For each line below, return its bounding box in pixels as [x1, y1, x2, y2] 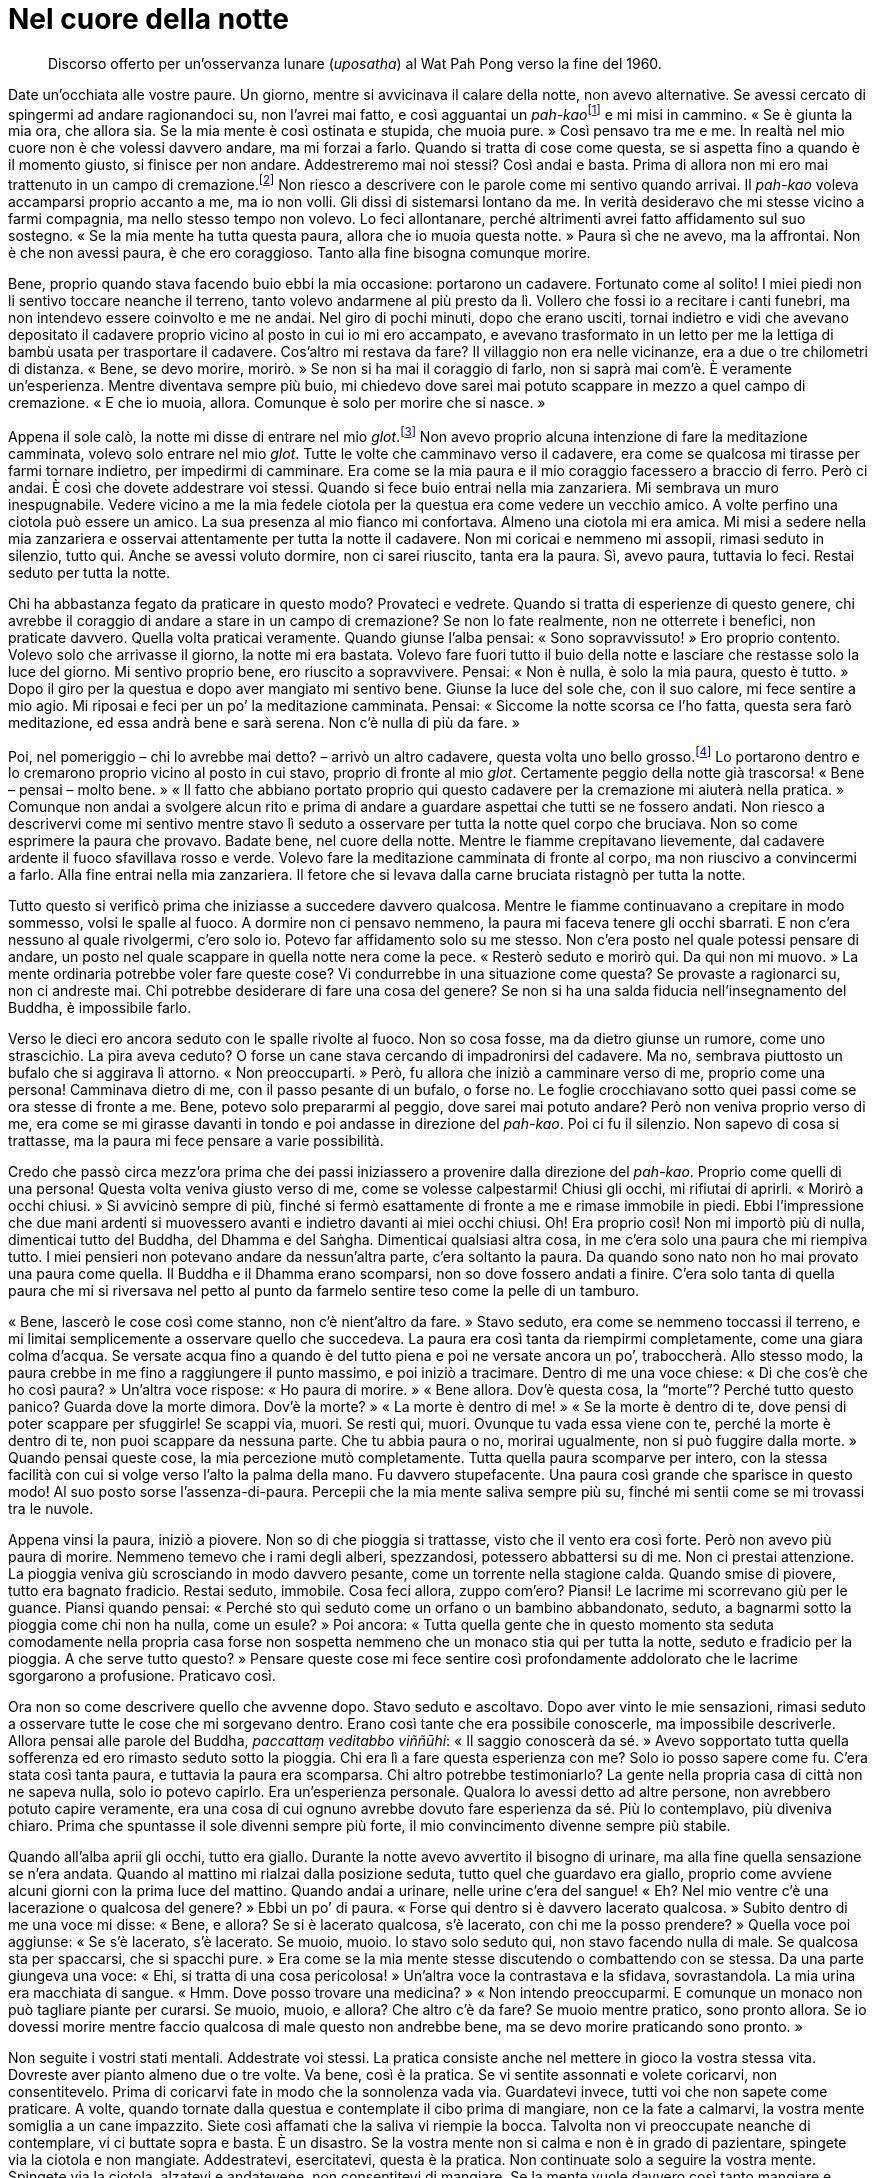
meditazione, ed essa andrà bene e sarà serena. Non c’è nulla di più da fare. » [8, 713, 520, 731]
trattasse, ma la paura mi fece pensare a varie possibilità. [8, 1132, 384, 1150]
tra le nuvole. [8, 1500, 94, 1518]
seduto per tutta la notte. [8, 563, 171, 581]
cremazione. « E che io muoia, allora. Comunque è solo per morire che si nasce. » [8, 394, 546, 412]
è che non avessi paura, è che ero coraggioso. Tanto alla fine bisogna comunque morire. [8, 244, 591, 262]
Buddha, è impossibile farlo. [8, 999, 192, 1017]
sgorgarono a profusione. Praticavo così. [8, 1667, 276, 1685]
